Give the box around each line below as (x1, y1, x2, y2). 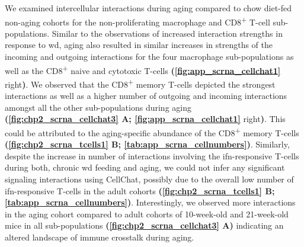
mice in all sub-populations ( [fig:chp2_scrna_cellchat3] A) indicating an (5, 219, 284, 232)
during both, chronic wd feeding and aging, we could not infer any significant (5, 161, 285, 174)
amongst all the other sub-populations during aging (5, 101, 191, 113)
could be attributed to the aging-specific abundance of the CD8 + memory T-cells (5, 124, 299, 139)
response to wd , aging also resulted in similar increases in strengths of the (5, 39, 273, 51)
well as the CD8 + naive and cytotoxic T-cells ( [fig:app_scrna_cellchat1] (5, 62, 281, 76)
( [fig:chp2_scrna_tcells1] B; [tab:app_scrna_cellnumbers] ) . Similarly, (5, 138, 290, 150)
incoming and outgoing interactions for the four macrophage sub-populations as (5, 50, 294, 63)
